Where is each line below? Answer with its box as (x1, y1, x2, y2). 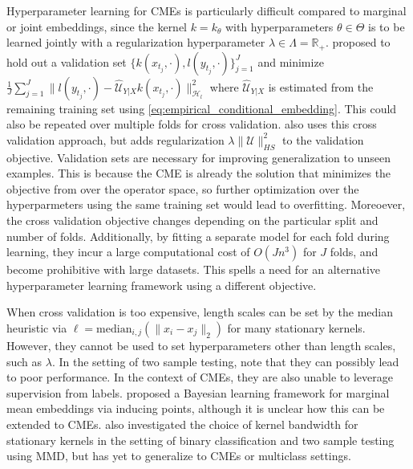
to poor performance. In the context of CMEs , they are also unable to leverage (6, 369, 393, 385)
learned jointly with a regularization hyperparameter (6, 34, 265, 51)
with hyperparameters (225, 18, 334, 35)
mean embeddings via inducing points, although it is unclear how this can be (6, 400, 385, 417)
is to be (368, 18, 405, 35)
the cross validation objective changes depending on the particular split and (6, 212, 379, 228)
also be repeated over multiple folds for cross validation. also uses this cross (6, 116, 377, 133)
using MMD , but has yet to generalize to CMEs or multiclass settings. (6, 447, 351, 464)
